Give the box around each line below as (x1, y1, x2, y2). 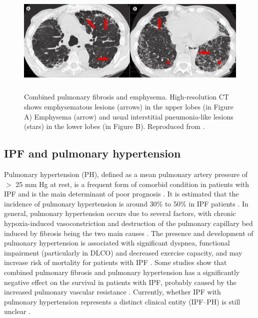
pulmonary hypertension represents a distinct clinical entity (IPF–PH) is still (4, 296, 240, 306)
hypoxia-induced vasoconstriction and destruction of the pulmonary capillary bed (4, 217, 253, 228)
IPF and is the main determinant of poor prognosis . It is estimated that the (4, 188, 239, 199)
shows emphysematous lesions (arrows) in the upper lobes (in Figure (24, 101, 234, 111)
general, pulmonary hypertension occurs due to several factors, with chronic (4, 208, 236, 218)
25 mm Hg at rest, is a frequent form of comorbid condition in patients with (15, 178, 249, 189)
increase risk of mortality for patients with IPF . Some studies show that (4, 257, 227, 267)
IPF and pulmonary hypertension (4, 145, 181, 161)
